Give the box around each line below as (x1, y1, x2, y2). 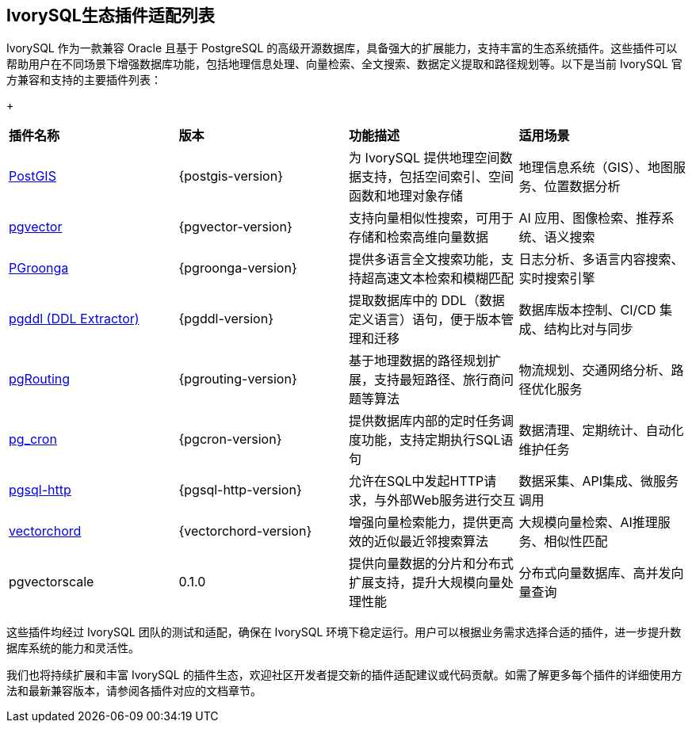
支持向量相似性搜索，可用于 (349, 210, 514, 227)
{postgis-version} (178, 168, 283, 185)
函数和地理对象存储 (349, 188, 464, 204)
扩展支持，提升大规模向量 (349, 574, 502, 591)
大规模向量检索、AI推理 (518, 514, 658, 531)
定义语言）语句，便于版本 (349, 311, 502, 328)
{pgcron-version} (178, 431, 282, 448)
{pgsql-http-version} (178, 482, 302, 498)
